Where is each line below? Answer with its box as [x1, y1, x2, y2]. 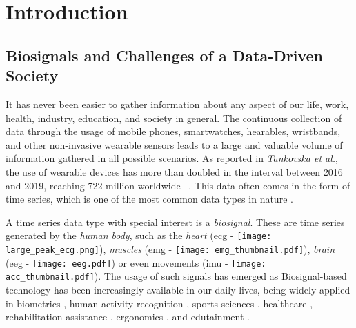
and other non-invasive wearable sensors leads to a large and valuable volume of [6, 137, 343, 152]
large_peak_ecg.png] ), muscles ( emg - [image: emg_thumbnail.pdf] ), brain [6, 241, 335, 256]
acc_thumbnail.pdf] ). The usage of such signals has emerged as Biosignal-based [6, 269, 347, 283]
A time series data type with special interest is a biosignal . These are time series [6, 214, 345, 229]
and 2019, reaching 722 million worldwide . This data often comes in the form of [6, 178, 350, 192]
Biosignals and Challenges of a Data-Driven [6, 44, 323, 65]
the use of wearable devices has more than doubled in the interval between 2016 [6, 164, 343, 178]
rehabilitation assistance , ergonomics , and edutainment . [6, 309, 250, 324]
